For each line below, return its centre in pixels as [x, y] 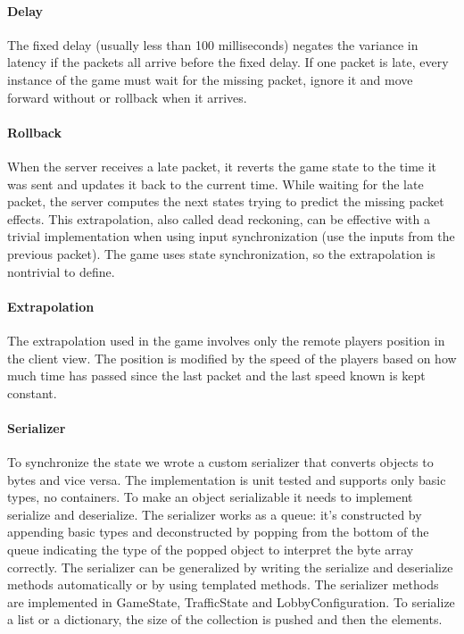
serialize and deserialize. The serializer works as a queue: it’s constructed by [215, 514]
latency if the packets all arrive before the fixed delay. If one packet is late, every [228, 62]
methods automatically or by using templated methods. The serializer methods [223, 584]
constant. [32, 392]
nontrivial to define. [61, 271]
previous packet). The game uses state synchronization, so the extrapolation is [221, 253]
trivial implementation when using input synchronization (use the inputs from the [231, 236]
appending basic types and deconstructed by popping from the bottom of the [218, 532]
